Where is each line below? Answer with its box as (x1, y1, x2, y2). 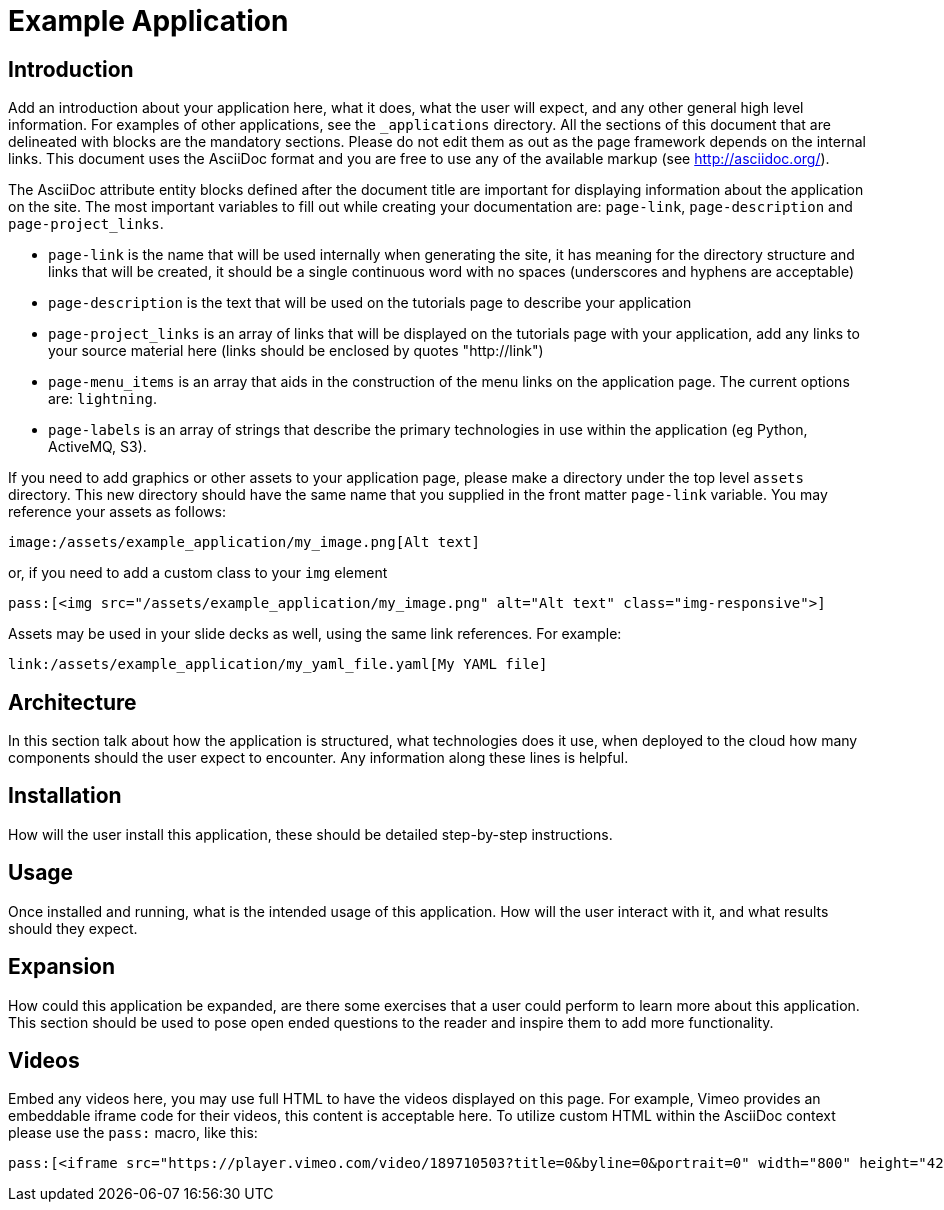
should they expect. (8, 919, 138, 937)
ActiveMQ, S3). (48, 438, 147, 456)
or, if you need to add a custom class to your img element (8, 564, 388, 582)
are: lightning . (48, 390, 157, 408)
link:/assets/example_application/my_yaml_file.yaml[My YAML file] (8, 656, 548, 673)
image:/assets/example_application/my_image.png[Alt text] (8, 534, 481, 551)
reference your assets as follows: (8, 503, 226, 521)
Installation (8, 783, 122, 809)
